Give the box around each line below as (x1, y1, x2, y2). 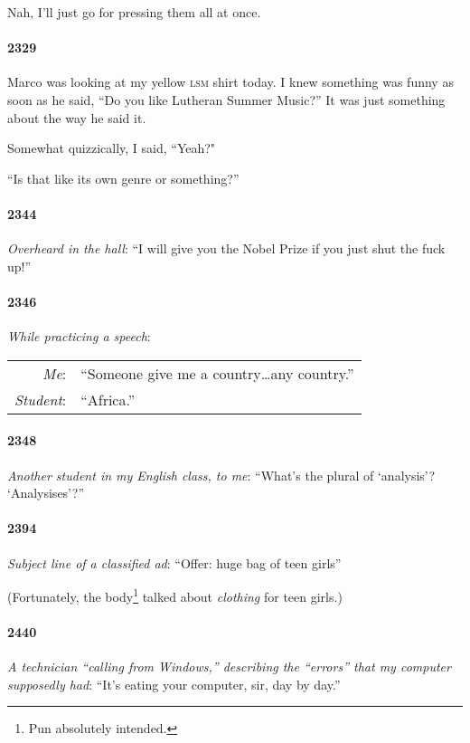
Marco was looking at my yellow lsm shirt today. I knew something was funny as (7, 72, 454, 91)
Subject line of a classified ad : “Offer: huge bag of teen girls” (7, 553, 342, 572)
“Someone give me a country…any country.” (80, 362, 354, 384)
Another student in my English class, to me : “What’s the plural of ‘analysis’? (7, 465, 436, 484)
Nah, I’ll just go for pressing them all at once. (7, 3, 261, 21)
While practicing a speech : (7, 327, 151, 346)
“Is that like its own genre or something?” (7, 168, 240, 187)
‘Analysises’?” (7, 483, 85, 502)
